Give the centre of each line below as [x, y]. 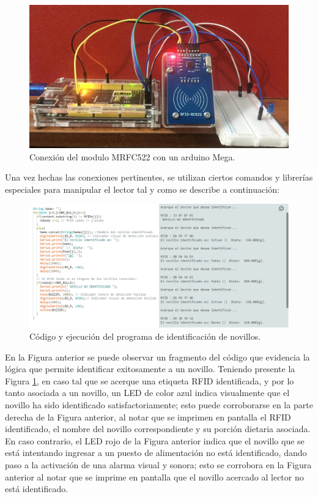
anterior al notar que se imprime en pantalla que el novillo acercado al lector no [154, 476]
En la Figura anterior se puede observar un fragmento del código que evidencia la [157, 357]
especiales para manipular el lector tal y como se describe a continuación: [142, 189]
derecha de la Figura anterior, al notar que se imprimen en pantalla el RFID [148, 417]
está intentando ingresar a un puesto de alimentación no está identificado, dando [156, 453]
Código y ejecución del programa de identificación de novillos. [145, 336]
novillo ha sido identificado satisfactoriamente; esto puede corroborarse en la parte [159, 404]
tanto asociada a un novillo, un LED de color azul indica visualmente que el [147, 393]
